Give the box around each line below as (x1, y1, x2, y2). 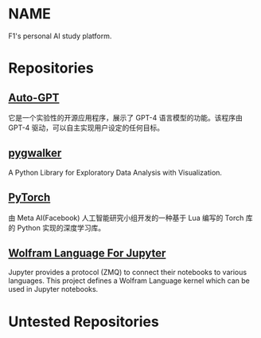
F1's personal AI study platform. (8, 31, 112, 41)
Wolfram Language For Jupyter (8, 246, 166, 260)
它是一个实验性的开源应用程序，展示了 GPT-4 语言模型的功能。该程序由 (8, 112, 243, 122)
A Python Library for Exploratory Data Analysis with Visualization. (8, 167, 223, 177)
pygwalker (8, 147, 62, 160)
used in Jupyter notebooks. (8, 285, 99, 294)
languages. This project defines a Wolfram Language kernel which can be (8, 276, 251, 285)
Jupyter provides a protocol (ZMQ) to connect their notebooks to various (8, 268, 247, 277)
